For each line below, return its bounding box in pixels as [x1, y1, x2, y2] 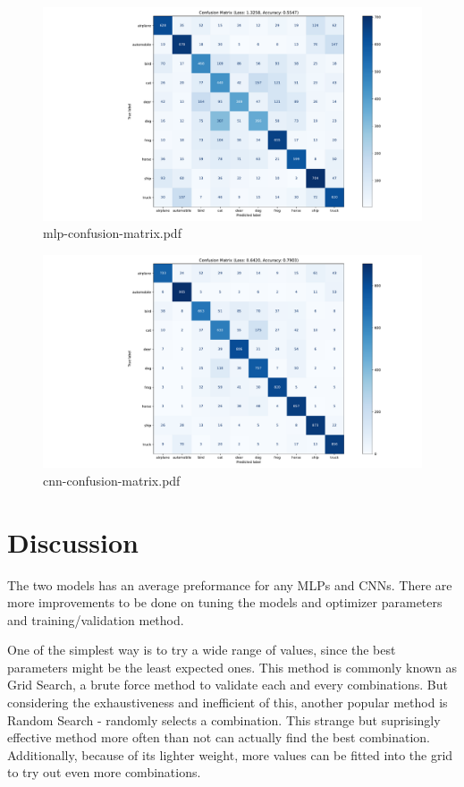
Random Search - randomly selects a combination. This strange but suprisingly [7, 710, 441, 729]
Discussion [7, 523, 139, 560]
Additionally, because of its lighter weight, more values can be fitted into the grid [7, 745, 453, 764]
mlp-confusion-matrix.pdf [43, 224, 181, 242]
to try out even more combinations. [7, 763, 201, 782]
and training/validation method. [7, 610, 184, 629]
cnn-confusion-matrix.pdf [43, 470, 181, 489]
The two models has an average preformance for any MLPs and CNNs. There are [7, 575, 452, 594]
